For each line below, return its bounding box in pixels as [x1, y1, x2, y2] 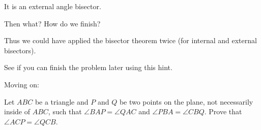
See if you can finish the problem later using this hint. [4, 62, 172, 73]
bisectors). [4, 45, 36, 55]
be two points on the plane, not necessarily [119, 96, 253, 107]
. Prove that [204, 106, 242, 117]
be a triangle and [35, 96, 89, 107]
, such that [48, 106, 82, 117]
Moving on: [4, 79, 39, 89]
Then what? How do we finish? [4, 18, 101, 28]
